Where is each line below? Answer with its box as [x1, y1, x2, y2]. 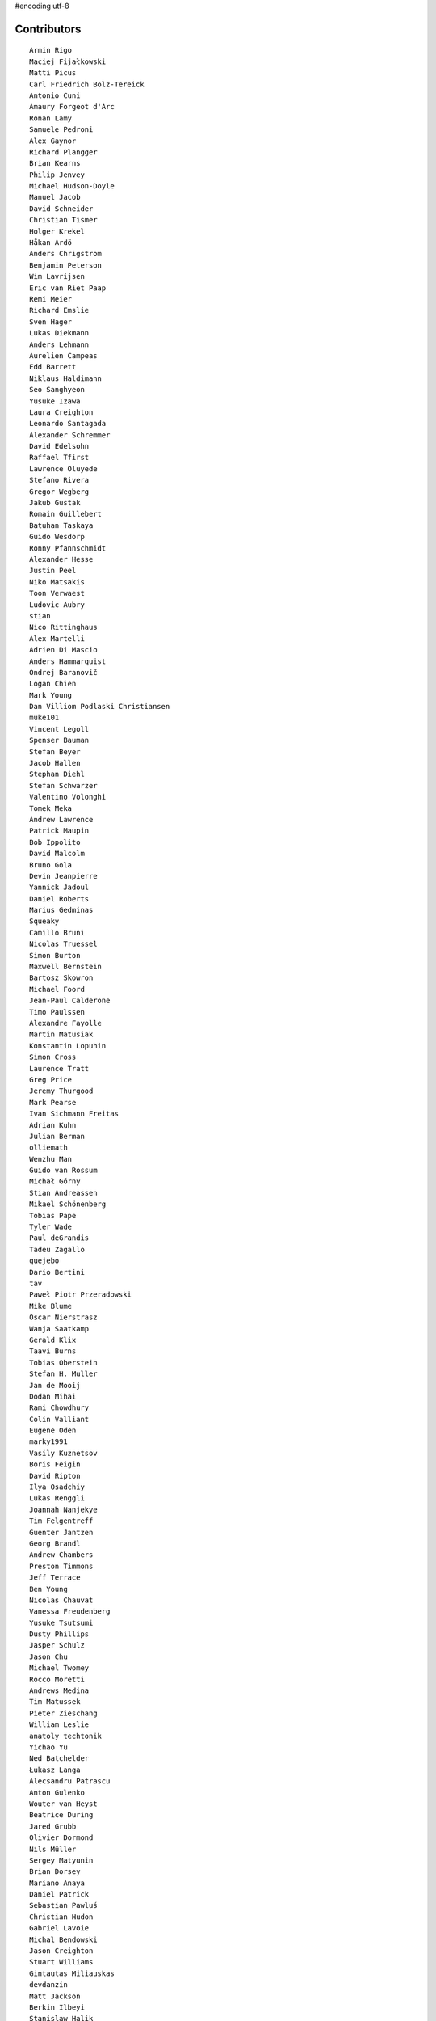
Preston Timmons [29, 1561, 94, 1571]
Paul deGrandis [29, 1234, 90, 1243]
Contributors [15, 22, 82, 36]
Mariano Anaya [29, 1878, 85, 1888]
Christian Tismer [29, 215, 98, 225]
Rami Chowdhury [29, 1403, 90, 1412]
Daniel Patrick [29, 1890, 90, 1899]
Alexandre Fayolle [29, 1019, 103, 1027]
